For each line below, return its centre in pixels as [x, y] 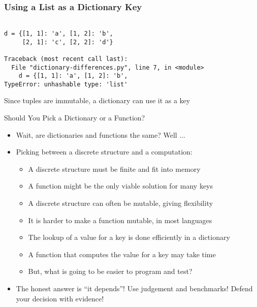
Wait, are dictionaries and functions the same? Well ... [101, 134]
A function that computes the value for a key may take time [122, 254]
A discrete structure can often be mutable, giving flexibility [121, 203]
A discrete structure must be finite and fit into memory [114, 168]
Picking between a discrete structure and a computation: [104, 152]
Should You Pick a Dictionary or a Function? [75, 118]
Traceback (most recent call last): [66, 59]
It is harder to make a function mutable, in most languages [120, 220]
